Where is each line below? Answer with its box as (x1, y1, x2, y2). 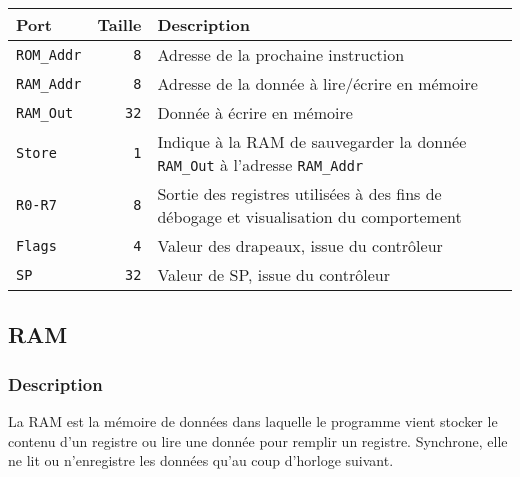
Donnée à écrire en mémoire (157, 101, 353, 124)
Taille (97, 13, 142, 36)
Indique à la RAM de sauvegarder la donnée (157, 130, 467, 153)
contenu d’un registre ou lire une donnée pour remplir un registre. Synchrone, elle (8, 430, 508, 451)
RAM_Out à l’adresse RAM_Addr (157, 153, 364, 176)
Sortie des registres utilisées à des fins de (157, 182, 442, 205)
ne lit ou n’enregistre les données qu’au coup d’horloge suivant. (8, 450, 394, 471)
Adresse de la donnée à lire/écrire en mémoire (157, 72, 478, 95)
